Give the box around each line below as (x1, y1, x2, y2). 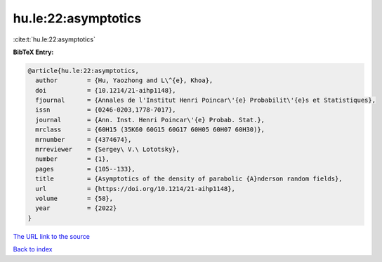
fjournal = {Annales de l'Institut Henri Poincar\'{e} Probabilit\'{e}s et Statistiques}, (35, 96, 376, 105)
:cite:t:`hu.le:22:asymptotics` (13, 35, 96, 44)
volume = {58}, (35, 195, 114, 202)
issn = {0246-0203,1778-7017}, (35, 106, 176, 114)
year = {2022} (35, 204, 117, 212)
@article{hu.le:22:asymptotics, (27, 67, 140, 74)
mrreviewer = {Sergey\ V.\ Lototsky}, (35, 145, 180, 154)
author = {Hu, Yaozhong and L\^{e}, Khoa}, (35, 77, 213, 84)
